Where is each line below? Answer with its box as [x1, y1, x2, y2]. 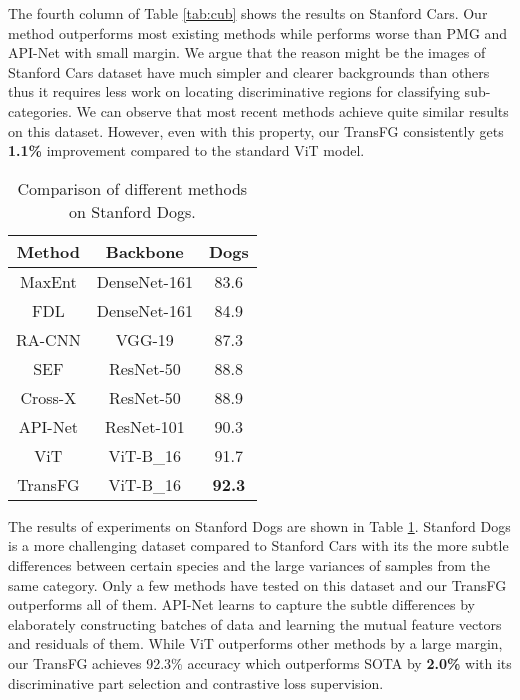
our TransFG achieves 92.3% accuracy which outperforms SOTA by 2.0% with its [8, 652, 512, 673]
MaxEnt [19, 269, 77, 293]
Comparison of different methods [17, 176, 248, 200]
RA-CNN [16, 327, 81, 351]
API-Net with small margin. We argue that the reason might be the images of [8, 42, 486, 63]
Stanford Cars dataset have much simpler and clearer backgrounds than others [8, 61, 490, 82]
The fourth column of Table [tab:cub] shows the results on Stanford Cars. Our [8, 3, 488, 23]
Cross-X [20, 385, 77, 409]
